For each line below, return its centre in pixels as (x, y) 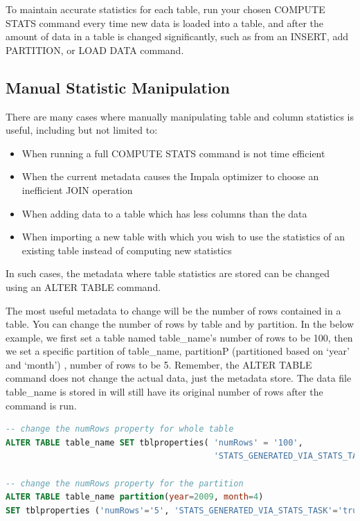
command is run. (41, 405)
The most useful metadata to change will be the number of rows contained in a (173, 310)
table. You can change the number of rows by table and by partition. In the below (180, 324)
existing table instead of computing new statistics (127, 250)
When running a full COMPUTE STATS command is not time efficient (173, 153)
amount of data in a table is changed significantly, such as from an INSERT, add (177, 36)
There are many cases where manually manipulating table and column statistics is (180, 116)
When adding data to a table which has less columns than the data (164, 213)
